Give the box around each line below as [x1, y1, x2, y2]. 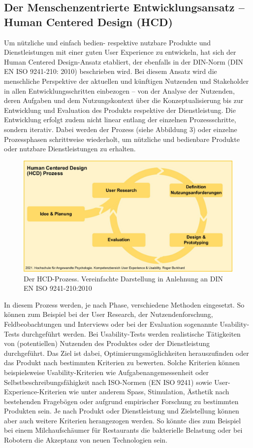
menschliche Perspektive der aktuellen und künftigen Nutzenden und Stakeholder [4, 75, 249, 86]
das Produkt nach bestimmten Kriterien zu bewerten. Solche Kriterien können [4, 357, 240, 368]
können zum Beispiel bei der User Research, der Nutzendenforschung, [4, 309, 213, 319]
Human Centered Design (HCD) [4, 14, 173, 29]
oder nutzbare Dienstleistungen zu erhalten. [4, 143, 136, 154]
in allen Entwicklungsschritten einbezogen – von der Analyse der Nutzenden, [4, 85, 235, 96]
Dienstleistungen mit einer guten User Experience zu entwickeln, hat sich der [4, 47, 236, 57]
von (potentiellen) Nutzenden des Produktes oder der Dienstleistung [4, 338, 210, 348]
